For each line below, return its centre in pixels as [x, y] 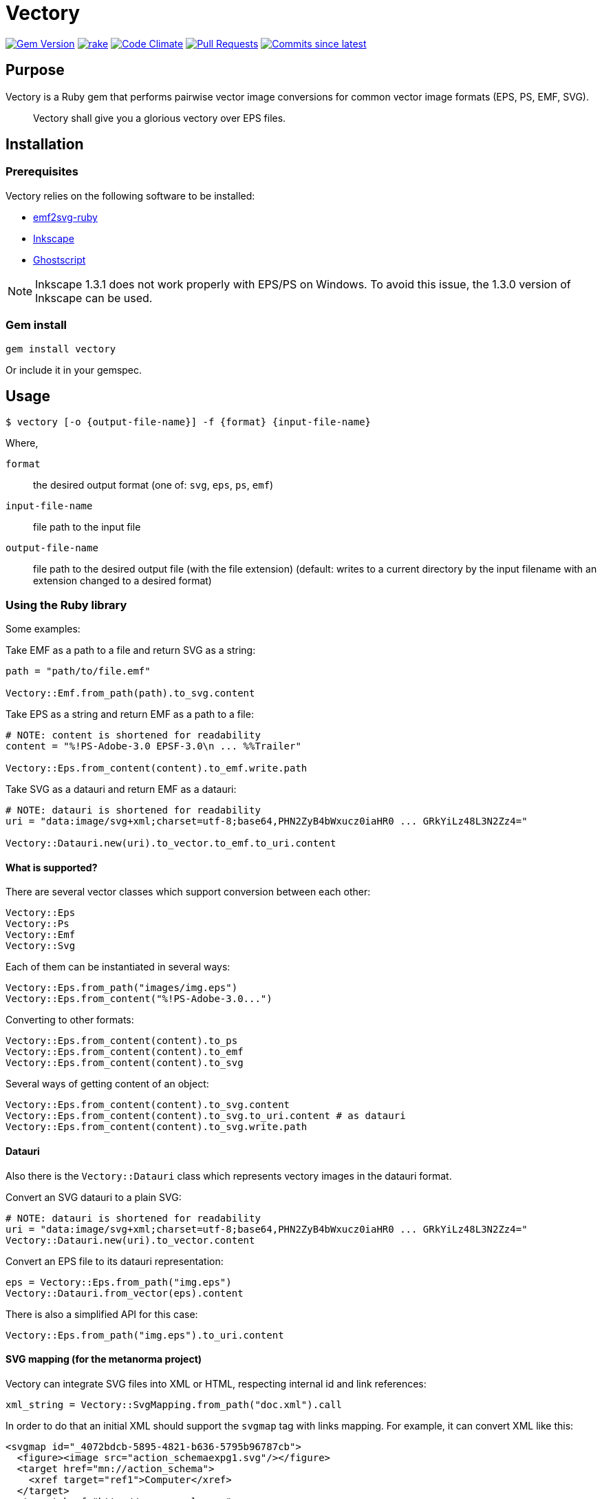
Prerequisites [42, 172]
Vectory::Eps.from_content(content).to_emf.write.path [157, 768]
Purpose [35, 70]
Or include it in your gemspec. [74, 370]
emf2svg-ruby [65, 217]
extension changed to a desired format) [122, 581]
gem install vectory [61, 349]
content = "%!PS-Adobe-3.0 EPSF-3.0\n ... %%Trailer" [153, 746]
